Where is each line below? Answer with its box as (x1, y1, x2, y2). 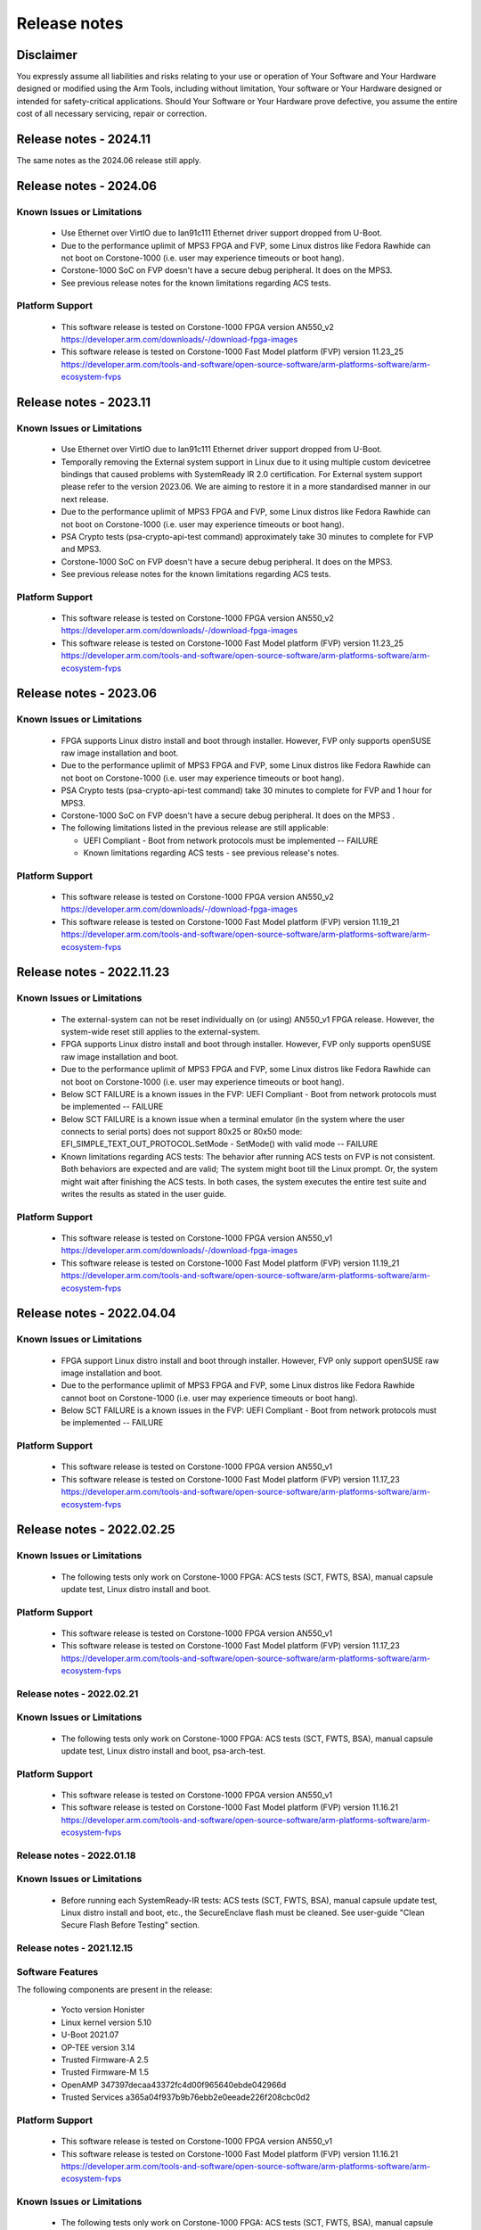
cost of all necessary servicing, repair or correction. (16, 108, 208, 120)
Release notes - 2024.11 (16, 132, 151, 147)
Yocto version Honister (61, 2004, 145, 2015)
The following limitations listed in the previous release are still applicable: (61, 822, 329, 833)
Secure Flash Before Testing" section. (61, 1920, 200, 1930)
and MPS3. (61, 544, 102, 555)
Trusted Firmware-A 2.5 (61, 2054, 149, 2065)
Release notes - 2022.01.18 (16, 1849, 136, 1862)
